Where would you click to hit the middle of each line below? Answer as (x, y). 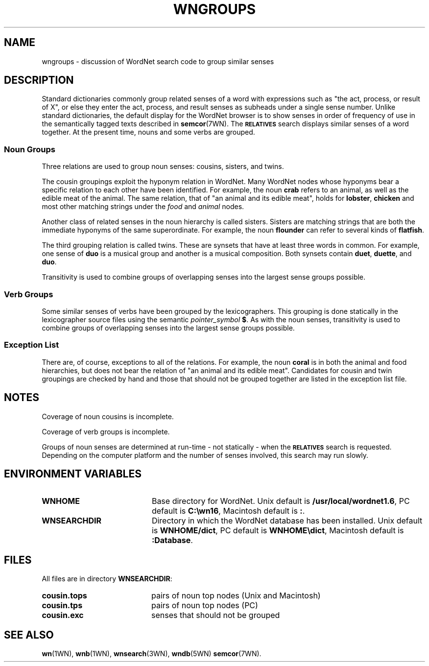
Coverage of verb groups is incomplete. (106, 431)
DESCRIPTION (39, 80)
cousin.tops (64, 596)
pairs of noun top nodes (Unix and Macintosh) (236, 596)
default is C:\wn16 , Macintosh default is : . (228, 511)
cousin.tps (62, 606)
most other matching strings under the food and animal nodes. (143, 207)
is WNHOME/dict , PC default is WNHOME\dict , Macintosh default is (278, 531)
